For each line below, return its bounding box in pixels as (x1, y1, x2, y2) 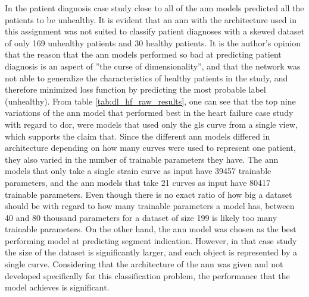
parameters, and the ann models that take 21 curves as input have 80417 (5, 176, 271, 188)
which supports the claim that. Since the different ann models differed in (5, 129, 270, 142)
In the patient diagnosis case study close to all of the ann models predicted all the (5, 2, 304, 14)
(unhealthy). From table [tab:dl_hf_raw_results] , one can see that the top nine (5, 94, 296, 107)
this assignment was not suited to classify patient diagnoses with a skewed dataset (5, 25, 305, 37)
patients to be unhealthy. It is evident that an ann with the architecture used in (5, 13, 296, 26)
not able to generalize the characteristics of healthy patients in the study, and (5, 71, 288, 84)
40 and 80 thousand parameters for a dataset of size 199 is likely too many (5, 211, 277, 223)
